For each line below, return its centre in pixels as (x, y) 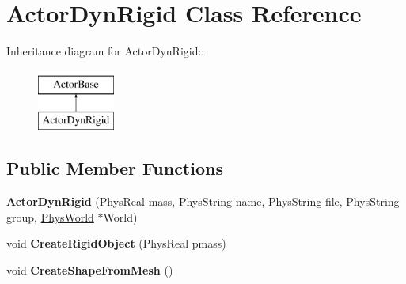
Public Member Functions (115, 168)
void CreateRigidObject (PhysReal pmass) (116, 243)
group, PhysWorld (50, 216)
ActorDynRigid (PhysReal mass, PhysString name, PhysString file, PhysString (203, 201)
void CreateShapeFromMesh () (90, 269)
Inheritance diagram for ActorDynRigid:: (106, 51)
